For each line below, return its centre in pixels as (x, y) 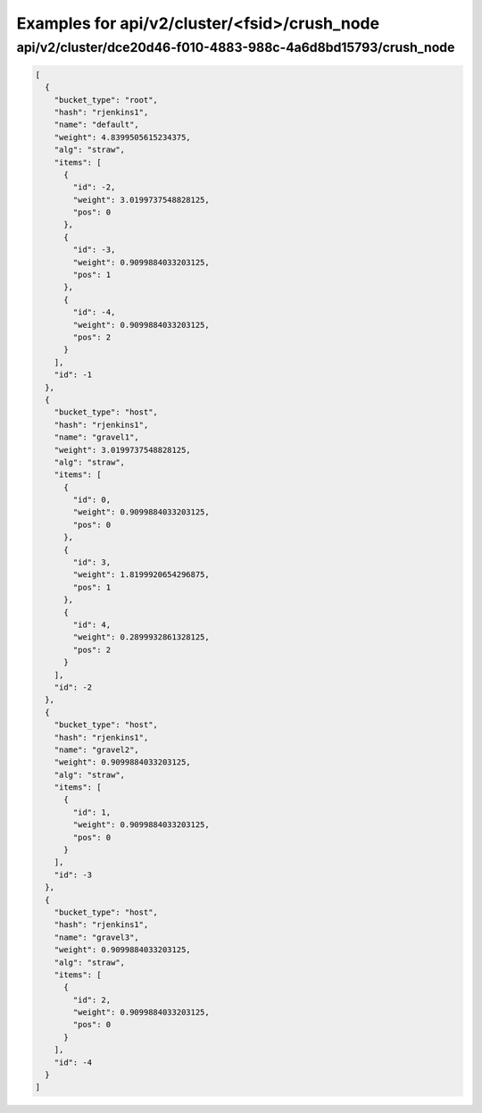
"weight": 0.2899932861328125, (141, 637)
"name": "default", (97, 125)
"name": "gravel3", (97, 937)
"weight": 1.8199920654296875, (141, 575)
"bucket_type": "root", (106, 100)
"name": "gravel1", (97, 437)
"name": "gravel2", (97, 749)
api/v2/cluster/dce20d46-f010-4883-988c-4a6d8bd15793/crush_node (236, 47)
